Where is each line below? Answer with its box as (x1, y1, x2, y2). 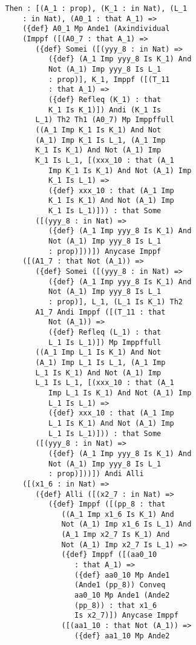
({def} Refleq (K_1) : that (48, 95, 162, 104)
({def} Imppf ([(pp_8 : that (48, 500, 166, 509)
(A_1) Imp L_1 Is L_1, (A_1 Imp (35, 358, 166, 367)
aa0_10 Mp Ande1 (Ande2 (74, 591, 170, 600)
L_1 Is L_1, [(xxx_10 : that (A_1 (35, 378, 174, 387)
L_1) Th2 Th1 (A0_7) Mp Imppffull (35, 115, 174, 125)
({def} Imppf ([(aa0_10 (61, 550, 157, 559)
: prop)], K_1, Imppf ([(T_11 (48, 75, 170, 84)
